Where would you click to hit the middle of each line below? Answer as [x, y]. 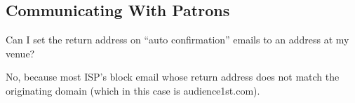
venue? [20, 53]
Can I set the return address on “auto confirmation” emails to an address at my [177, 40]
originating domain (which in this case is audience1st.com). [133, 90]
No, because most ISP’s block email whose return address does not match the [173, 77]
